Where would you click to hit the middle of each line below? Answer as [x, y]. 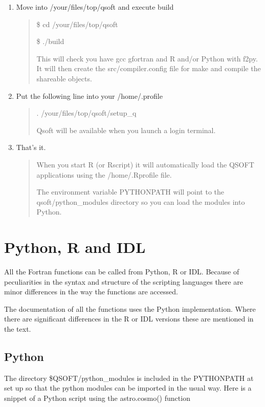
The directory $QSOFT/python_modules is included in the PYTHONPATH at [129, 378]
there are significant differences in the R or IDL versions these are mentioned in [129, 319]
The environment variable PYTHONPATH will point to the [130, 192]
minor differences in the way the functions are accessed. [91, 292]
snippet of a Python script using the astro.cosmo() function [97, 398]
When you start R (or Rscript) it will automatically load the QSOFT [145, 164]
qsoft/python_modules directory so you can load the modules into [141, 201]
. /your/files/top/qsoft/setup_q [86, 113]
